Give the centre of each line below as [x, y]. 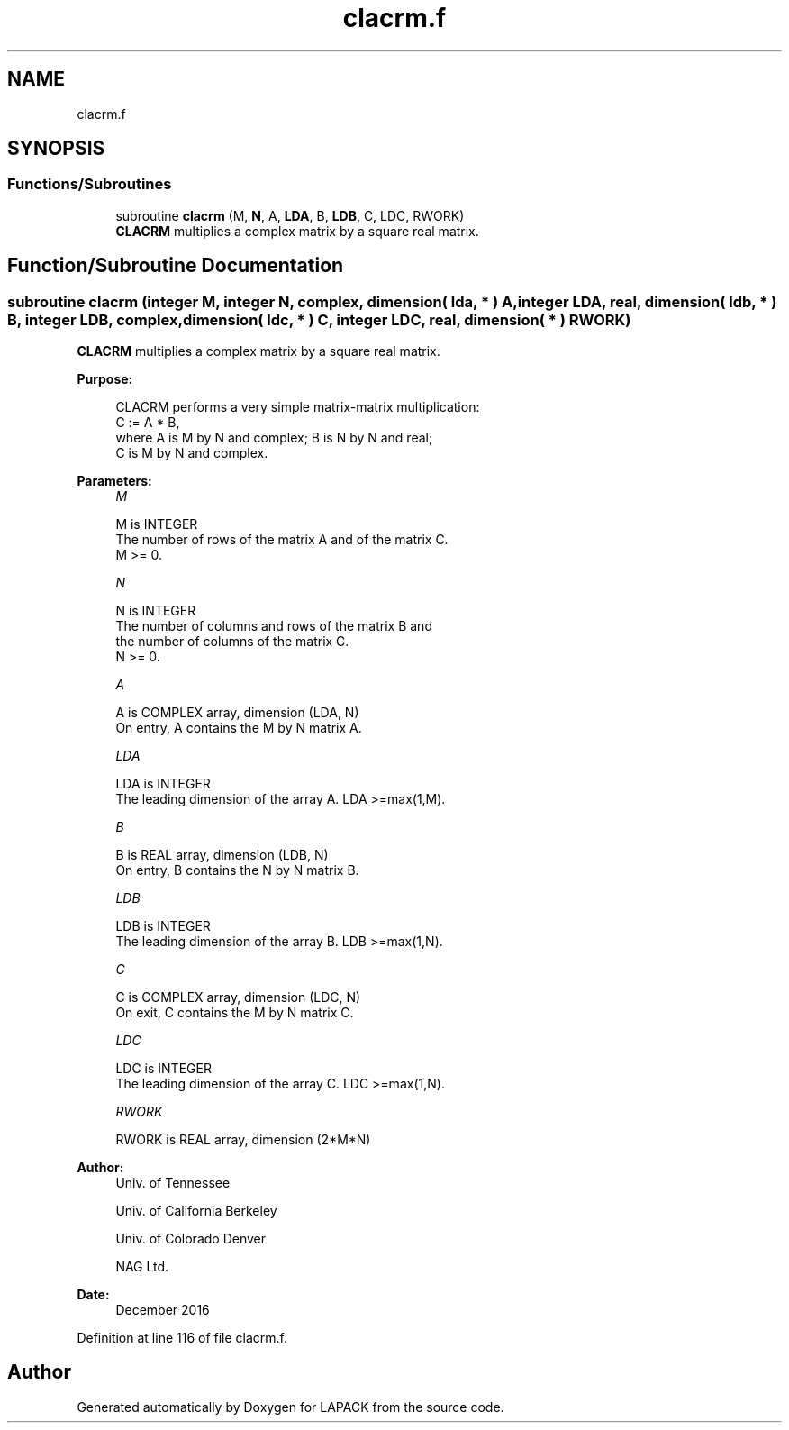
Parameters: [114, 481]
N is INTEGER [156, 611]
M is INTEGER [157, 524]
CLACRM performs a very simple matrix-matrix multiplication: [298, 407]
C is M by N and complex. [192, 453]
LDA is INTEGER [163, 784]
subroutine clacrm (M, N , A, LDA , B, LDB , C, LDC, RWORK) [290, 215]
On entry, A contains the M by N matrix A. [239, 728]
